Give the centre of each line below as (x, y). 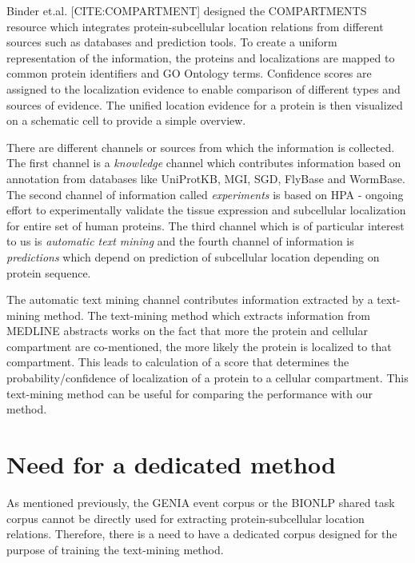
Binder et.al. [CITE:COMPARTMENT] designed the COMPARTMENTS (187, 10)
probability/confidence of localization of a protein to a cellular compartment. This (207, 378)
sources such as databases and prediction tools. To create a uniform (172, 42)
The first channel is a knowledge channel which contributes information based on (204, 163)
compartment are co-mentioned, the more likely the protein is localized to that (199, 346)
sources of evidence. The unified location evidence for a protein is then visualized (205, 104)
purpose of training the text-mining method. (115, 549)
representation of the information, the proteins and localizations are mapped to (201, 57)
